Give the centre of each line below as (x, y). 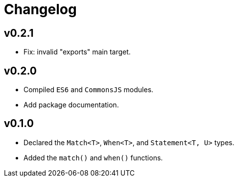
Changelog (40, 9)
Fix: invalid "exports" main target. (77, 52)
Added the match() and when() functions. (93, 157)
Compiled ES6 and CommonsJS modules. (89, 90)
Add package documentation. (71, 105)
